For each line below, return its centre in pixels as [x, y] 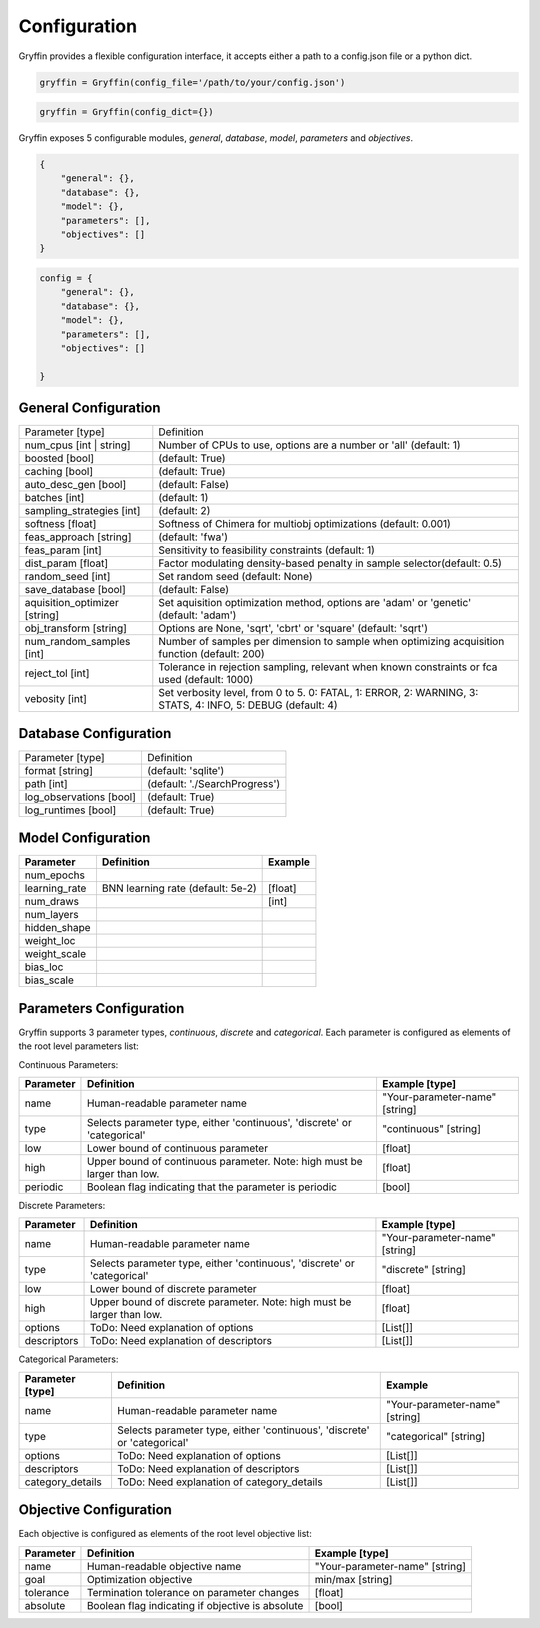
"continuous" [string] [431, 1128]
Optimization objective [139, 1579]
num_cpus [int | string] [77, 445]
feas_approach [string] [78, 537]
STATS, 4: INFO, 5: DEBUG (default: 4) [248, 705]
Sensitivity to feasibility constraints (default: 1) [266, 550]
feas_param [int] [63, 550]
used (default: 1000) [206, 680]
